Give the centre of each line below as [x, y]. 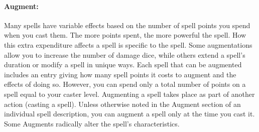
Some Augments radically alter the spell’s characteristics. [92, 123]
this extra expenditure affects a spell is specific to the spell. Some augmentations [128, 44]
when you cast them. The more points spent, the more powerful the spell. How [125, 35]
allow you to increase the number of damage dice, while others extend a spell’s [125, 54]
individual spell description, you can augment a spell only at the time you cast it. [129, 114]
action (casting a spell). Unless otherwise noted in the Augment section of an [122, 104]
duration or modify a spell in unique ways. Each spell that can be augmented [123, 64]
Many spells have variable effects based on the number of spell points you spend [127, 25]
